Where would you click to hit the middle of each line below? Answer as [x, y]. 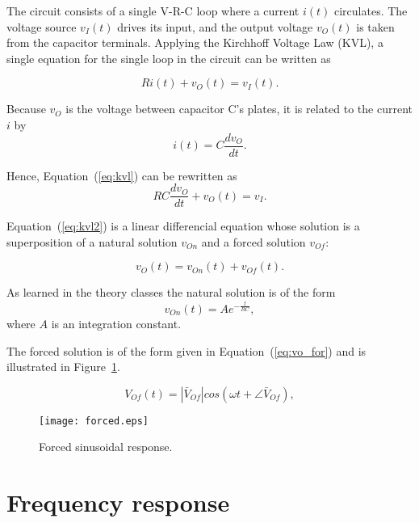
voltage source [42, 26]
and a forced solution [253, 241]
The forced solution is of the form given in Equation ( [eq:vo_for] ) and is [186, 350]
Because [26, 109]
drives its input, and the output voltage [215, 26]
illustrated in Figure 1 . [63, 367]
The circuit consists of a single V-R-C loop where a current [153, 11]
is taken [375, 26]
